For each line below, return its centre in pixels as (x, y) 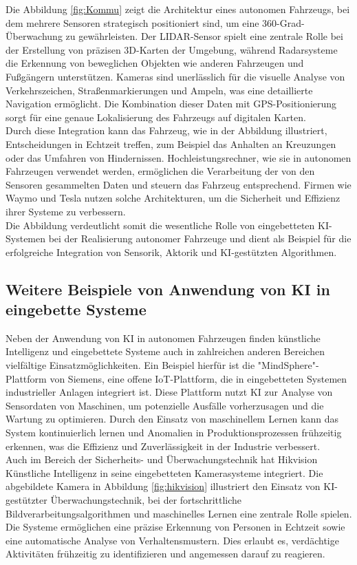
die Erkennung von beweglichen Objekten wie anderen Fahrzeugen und (155, 63)
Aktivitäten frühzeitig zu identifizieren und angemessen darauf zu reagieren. (165, 554)
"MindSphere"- (288, 365)
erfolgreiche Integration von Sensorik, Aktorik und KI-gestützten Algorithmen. (171, 252)
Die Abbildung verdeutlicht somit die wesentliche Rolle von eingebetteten (160, 225)
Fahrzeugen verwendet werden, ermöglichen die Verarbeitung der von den (160, 171)
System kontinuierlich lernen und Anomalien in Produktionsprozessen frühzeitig (174, 433)
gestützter (26, 500)
